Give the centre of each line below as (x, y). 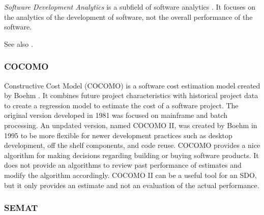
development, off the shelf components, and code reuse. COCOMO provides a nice (132, 145)
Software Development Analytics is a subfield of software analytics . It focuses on (130, 7)
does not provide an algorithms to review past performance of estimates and (123, 165)
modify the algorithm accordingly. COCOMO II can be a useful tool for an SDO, (130, 175)
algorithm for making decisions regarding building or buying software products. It (131, 155)
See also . (19, 43)
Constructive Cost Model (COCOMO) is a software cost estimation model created (132, 85)
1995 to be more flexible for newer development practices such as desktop (118, 135)
